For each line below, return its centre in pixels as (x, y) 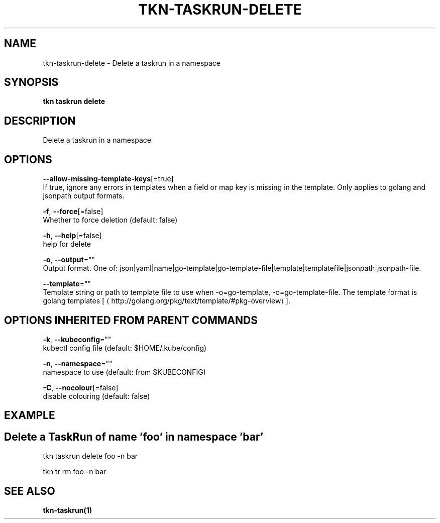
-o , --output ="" (69, 260)
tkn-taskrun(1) (67, 510)
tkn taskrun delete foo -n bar (90, 456)
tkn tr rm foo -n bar (75, 472)
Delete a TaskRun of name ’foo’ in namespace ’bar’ (134, 437)
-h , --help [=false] (72, 236)
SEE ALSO (30, 491)
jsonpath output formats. (84, 196)
